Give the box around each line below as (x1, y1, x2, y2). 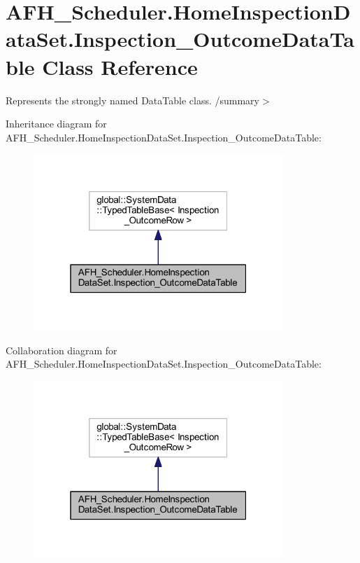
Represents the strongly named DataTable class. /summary (6, 92, 259, 107)
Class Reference (42, 52, 198, 81)
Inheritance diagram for (6, 116, 107, 131)
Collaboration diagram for (6, 342, 117, 357)
